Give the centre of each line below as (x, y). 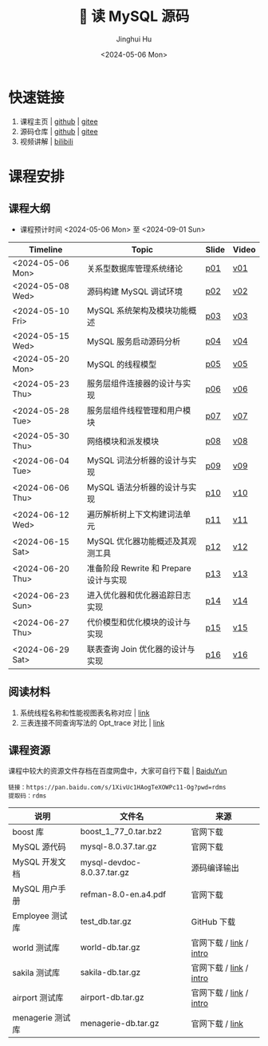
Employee (31, 916)
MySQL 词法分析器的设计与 (138, 460)
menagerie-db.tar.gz (120, 1024)
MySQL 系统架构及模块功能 (138, 310)
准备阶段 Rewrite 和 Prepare (139, 568)
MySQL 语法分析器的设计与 (138, 487)
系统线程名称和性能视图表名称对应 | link (85, 713)
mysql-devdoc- (111, 862)
